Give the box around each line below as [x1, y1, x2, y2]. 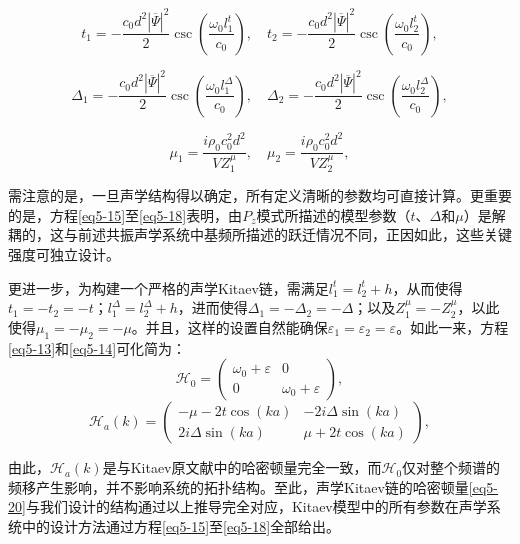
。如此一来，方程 [396, 316, 509, 337]
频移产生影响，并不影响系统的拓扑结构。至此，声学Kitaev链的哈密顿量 [8, 476, 469, 497]
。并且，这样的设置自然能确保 [131, 316, 328, 337]
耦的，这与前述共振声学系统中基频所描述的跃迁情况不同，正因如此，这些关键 [8, 224, 512, 245]
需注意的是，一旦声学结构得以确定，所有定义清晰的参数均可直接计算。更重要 [8, 185, 512, 206]
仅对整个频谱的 [402, 457, 501, 478]
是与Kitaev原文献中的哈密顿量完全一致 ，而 [102, 457, 382, 478]
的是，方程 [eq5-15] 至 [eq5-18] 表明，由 [8, 204, 243, 225]
